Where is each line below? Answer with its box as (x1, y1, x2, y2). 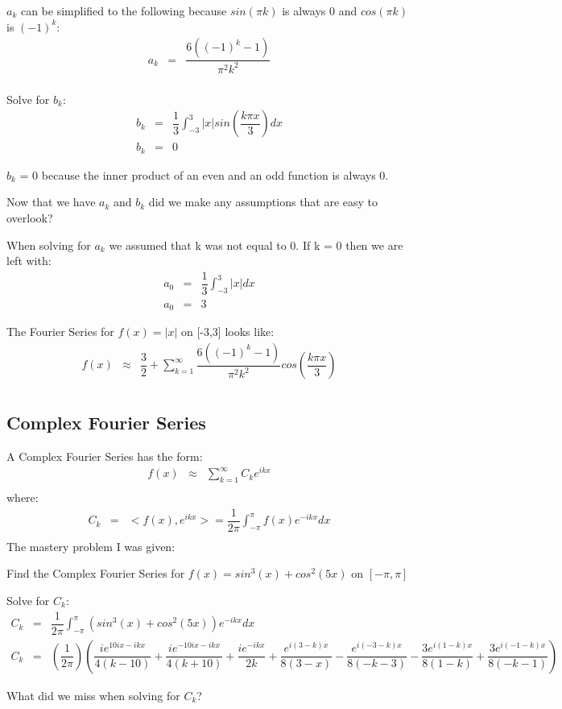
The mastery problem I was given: (6, 537, 176, 554)
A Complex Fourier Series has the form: (6, 447, 203, 464)
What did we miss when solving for (6, 686, 180, 703)
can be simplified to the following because (20, 2, 227, 19)
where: (6, 489, 39, 506)
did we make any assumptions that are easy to (148, 193, 378, 210)
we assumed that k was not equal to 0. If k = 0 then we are (109, 236, 403, 253)
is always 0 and (282, 2, 357, 19)
